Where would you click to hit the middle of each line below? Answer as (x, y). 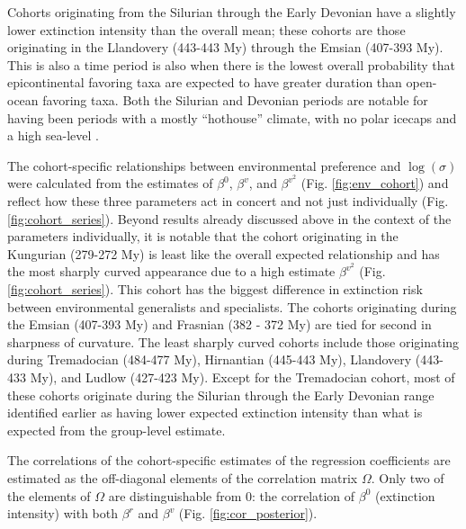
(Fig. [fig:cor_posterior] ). (248, 513)
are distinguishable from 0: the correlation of (232, 495)
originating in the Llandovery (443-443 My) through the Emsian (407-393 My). (225, 47)
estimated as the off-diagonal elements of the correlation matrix (183, 477)
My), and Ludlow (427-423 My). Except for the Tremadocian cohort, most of (242, 377)
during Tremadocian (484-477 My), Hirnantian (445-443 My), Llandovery (210, 359)
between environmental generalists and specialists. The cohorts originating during (232, 306)
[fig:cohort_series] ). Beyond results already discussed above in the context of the (229, 218)
